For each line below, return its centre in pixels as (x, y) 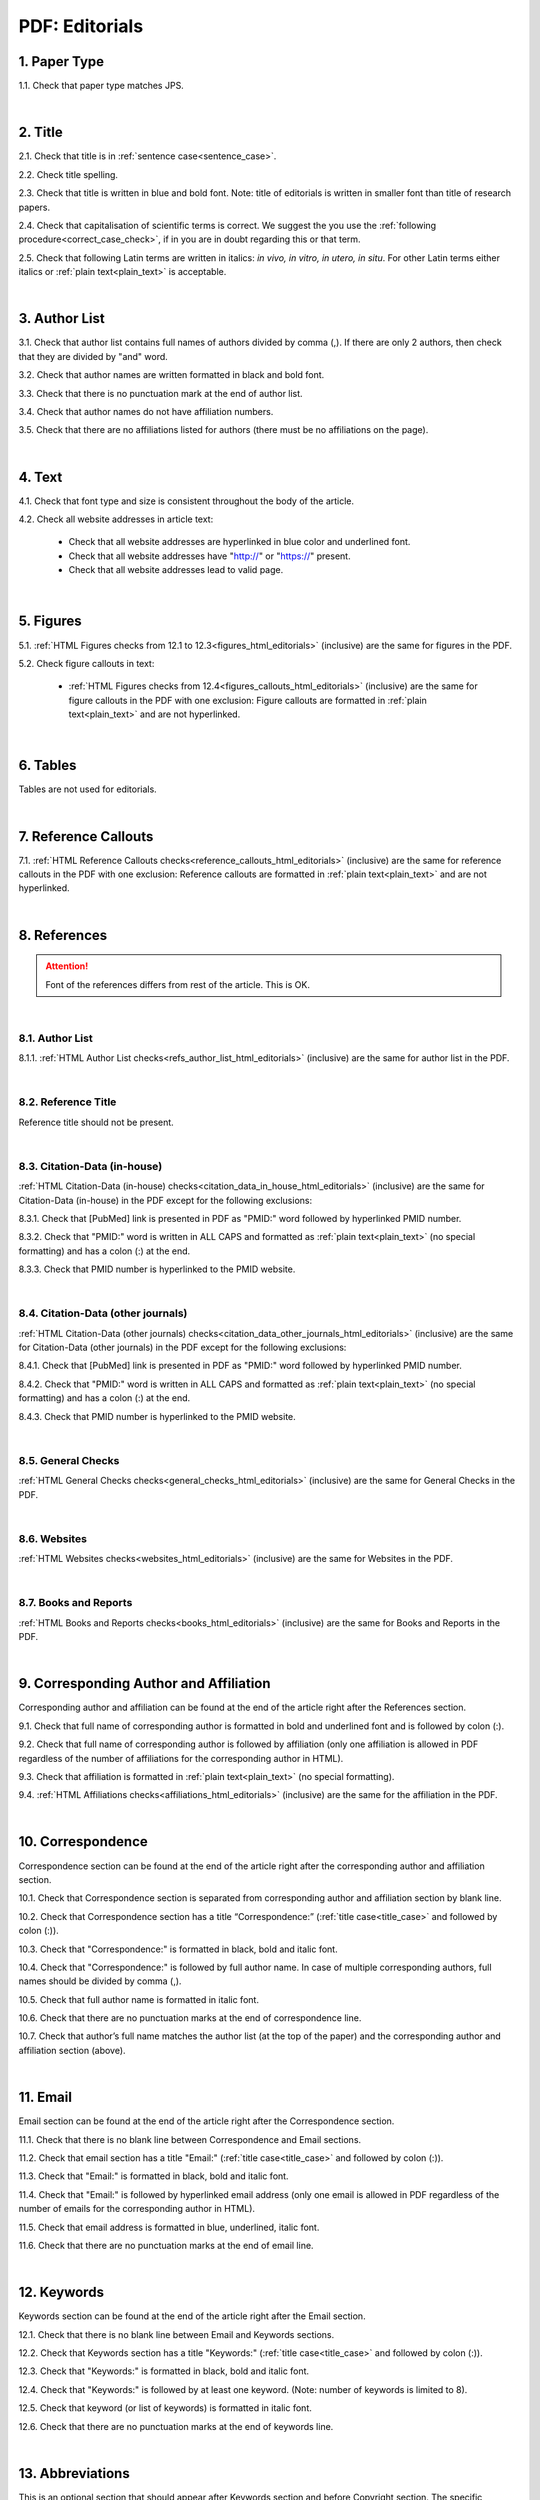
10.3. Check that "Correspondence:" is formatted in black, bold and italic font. (178, 1949)
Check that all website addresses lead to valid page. (176, 570)
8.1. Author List (56, 1038)
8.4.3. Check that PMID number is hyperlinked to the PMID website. (157, 1416)
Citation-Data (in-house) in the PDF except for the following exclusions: (165, 1200)
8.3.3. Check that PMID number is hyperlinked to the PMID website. (157, 1269)
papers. (34, 207)
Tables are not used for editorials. (87, 789)
